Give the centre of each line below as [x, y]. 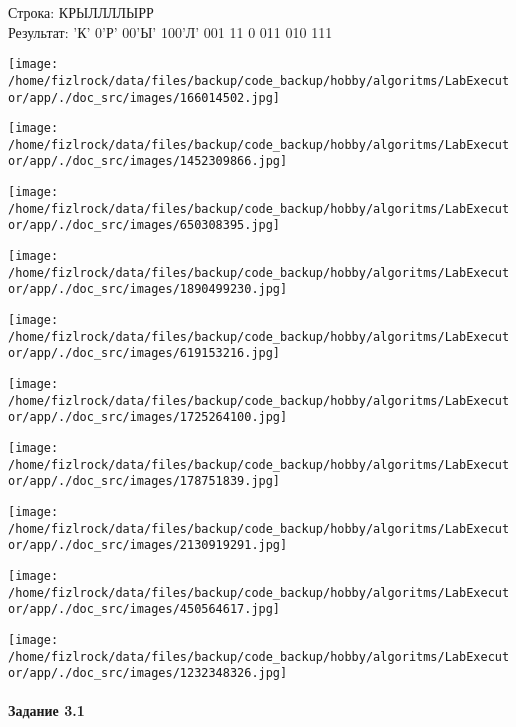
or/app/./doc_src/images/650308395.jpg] [144, 225]
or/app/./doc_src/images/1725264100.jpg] [148, 417]
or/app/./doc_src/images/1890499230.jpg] [148, 289]
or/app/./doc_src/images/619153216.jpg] [144, 353]
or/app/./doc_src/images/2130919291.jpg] [148, 545]
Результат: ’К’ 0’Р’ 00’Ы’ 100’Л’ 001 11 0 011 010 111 [170, 31]
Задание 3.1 [46, 710]
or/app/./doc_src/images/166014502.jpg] [144, 97]
